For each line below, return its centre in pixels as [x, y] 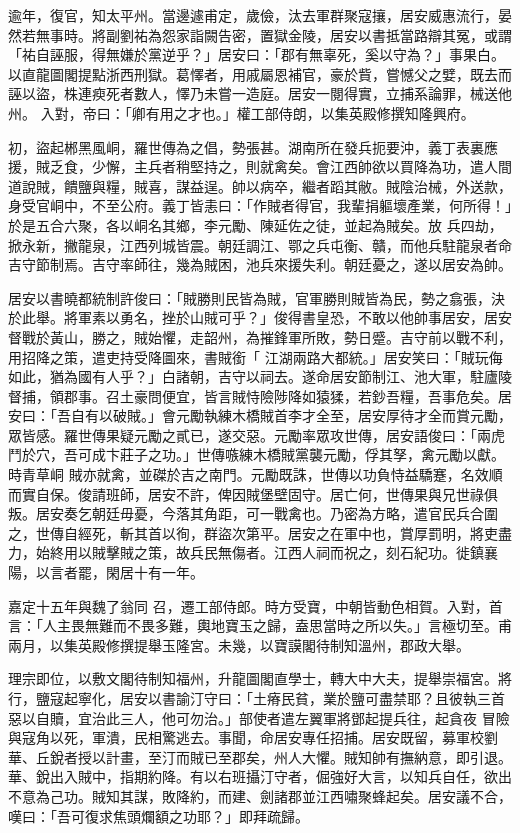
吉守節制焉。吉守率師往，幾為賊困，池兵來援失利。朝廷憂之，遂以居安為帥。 [260, 264]
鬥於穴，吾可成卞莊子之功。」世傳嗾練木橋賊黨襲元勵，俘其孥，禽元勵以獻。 [256, 454]
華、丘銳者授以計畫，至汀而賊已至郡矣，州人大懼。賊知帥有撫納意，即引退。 [260, 756]
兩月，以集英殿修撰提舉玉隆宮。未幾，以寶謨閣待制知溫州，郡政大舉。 [239, 644]
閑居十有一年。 [154, 572]
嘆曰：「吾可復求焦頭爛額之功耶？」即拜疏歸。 [158, 815]
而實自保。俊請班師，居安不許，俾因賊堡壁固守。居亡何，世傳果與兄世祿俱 [253, 493]
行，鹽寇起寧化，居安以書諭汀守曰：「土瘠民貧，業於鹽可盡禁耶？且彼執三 [249, 698]
